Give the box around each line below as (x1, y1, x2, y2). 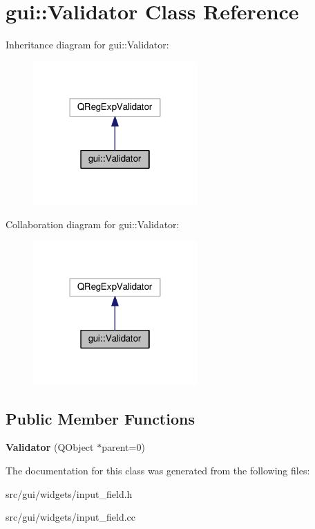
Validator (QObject (6, 440, 94, 454)
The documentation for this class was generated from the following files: (6, 463, 310, 478)
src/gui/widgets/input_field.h (6, 486, 133, 501)
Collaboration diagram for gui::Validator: (6, 217, 180, 232)
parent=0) (102, 440, 145, 454)
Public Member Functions (6, 407, 195, 429)
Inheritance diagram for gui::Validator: (6, 37, 169, 52)
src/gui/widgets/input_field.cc (6, 510, 136, 524)
